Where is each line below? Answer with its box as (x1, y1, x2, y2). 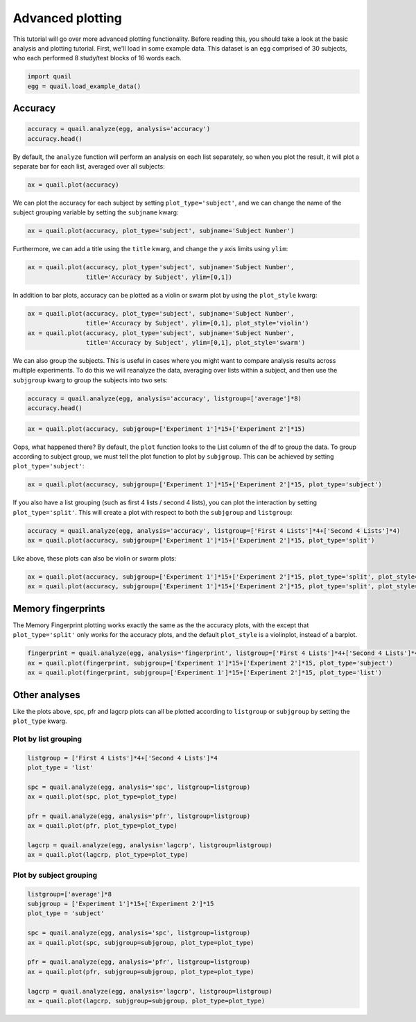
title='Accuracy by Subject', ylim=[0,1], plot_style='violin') (85, 319, 309, 327)
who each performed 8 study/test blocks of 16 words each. (12, 54, 182, 62)
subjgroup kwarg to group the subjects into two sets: (12, 375, 168, 384)
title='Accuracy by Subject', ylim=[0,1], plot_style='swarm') (85, 339, 306, 346)
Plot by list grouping (12, 734, 83, 744)
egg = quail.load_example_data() (27, 82, 141, 90)
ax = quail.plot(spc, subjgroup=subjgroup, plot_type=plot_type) (27, 939, 254, 946)
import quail (27, 73, 72, 80)
